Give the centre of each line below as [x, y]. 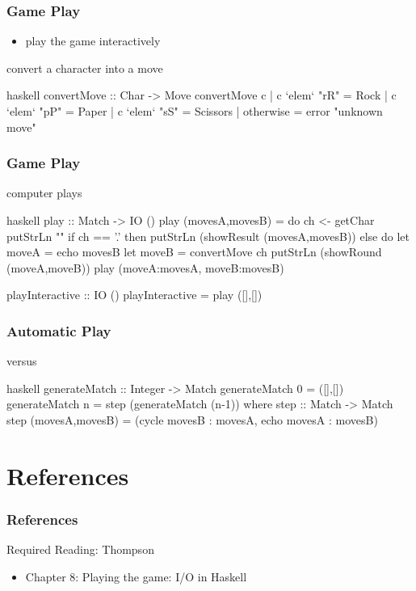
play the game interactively [93, 41]
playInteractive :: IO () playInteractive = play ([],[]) [134, 295]
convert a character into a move [85, 68]
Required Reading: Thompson [80, 549]
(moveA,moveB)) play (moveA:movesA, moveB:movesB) [145, 267]
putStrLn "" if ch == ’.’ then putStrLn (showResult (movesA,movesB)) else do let [208, 236]
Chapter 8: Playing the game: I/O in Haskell [136, 576]
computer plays [44, 193]
